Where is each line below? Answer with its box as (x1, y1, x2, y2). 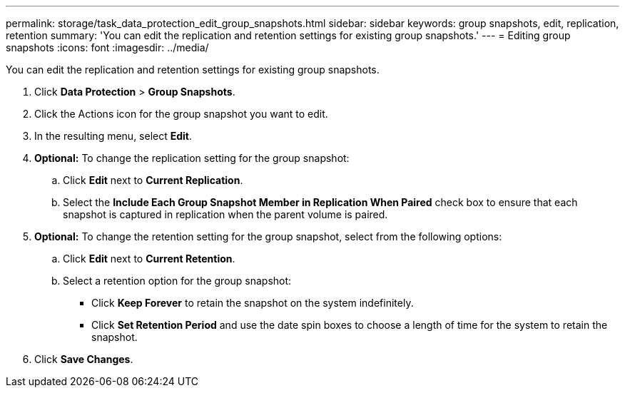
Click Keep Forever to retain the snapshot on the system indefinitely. (91, 297, 414, 309)
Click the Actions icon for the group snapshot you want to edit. (34, 108, 328, 120)
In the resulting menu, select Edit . (34, 130, 193, 142)
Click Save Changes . (34, 353, 133, 365)
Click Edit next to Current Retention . (63, 252, 235, 265)
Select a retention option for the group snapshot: (63, 275, 292, 287)
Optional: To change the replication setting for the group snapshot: (34, 152, 350, 164)
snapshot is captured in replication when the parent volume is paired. (63, 208, 388, 220)
